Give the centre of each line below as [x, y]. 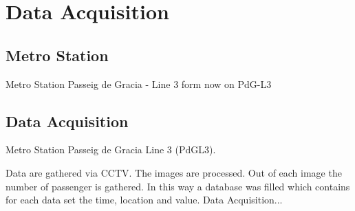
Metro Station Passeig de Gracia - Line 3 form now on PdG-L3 [139, 84]
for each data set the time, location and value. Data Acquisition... [144, 200]
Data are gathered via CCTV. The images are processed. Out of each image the [174, 172]
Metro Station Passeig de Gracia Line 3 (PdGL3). [111, 149]
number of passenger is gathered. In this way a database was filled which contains [178, 186]
